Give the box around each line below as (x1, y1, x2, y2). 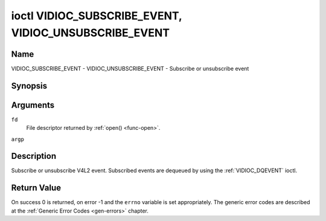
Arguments (11, 100, 55, 110)
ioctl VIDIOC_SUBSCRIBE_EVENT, (11, 9, 182, 22)
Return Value (11, 183, 62, 193)
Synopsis (11, 80, 48, 91)
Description (11, 151, 57, 161)
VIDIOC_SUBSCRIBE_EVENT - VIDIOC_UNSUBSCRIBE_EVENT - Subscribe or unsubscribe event (11, 65, 249, 72)
